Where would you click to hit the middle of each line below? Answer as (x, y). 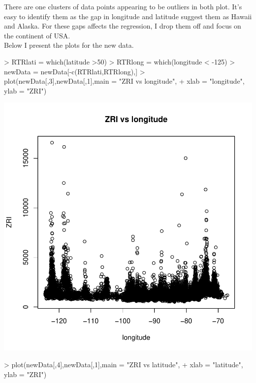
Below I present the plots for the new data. (69, 45)
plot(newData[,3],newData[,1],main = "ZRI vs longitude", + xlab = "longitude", (124, 81)
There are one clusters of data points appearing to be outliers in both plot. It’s (123, 6)
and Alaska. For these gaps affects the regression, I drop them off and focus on (123, 26)
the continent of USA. (37, 35)
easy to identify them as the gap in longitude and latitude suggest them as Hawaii (128, 16)
